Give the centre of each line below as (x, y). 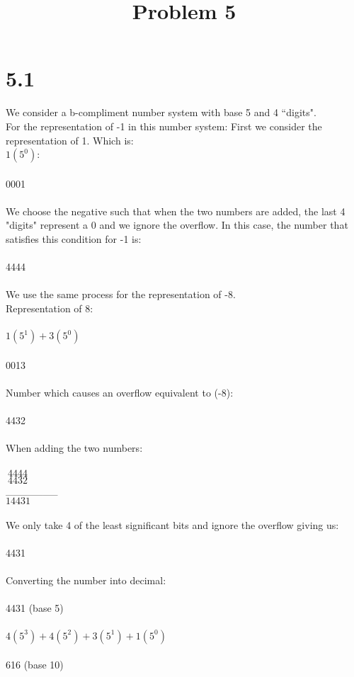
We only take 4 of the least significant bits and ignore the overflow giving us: (172, 524)
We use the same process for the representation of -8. (121, 294)
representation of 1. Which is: (70, 140)
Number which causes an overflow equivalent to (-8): (120, 392)
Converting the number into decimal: (86, 580)
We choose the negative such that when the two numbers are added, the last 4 (176, 211)
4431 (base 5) (35, 608)
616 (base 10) (35, 665)
